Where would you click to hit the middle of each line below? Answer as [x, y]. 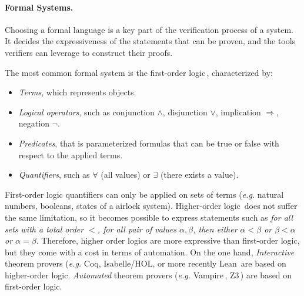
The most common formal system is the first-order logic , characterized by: [139, 72]
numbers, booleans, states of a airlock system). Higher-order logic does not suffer [151, 206]
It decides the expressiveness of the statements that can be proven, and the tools [150, 41]
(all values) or [126, 174]
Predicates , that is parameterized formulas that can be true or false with [149, 143]
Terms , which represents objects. [77, 92]
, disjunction [185, 112]
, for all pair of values [137, 229]
